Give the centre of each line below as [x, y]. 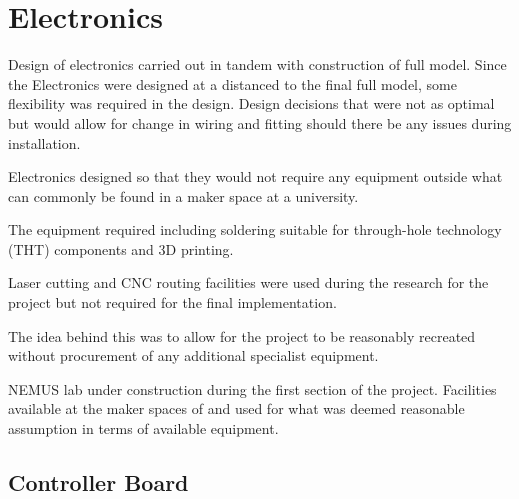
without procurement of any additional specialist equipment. [193, 355]
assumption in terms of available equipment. [143, 428]
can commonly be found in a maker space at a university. [183, 195]
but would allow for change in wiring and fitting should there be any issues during [260, 122]
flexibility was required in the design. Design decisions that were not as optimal [251, 103]
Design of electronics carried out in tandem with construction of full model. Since [257, 64]
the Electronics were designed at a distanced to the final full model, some [232, 83]
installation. [44, 142]
